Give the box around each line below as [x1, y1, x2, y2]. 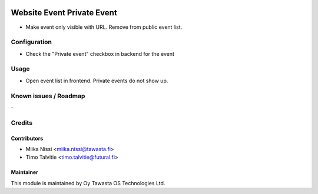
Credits [11, 118, 32, 126]
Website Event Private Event [11, 8, 117, 18]
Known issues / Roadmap [11, 92, 85, 100]
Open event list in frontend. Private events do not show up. [25, 77, 168, 84]
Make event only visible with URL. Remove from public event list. [25, 24, 183, 31]
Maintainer [11, 169, 38, 176]
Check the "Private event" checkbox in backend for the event [25, 50, 175, 57]
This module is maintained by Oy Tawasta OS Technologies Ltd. [11, 179, 165, 186]
